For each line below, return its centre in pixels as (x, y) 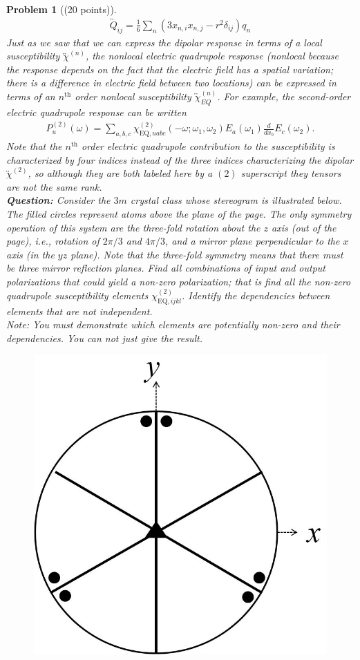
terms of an (31, 96)
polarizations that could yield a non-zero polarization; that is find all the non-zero (179, 281)
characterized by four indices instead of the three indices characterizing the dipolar (180, 159)
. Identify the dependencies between (256, 295)
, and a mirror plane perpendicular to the (252, 241)
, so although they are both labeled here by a (120, 173)
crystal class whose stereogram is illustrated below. (236, 200)
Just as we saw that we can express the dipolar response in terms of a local (164, 42)
